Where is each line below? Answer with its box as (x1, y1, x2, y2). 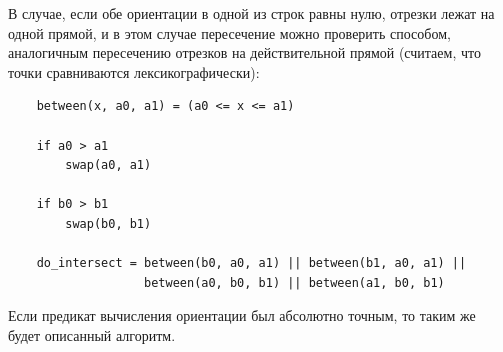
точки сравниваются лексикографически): (8, 61, 260, 82)
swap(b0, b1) (65, 216, 152, 231)
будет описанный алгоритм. (8, 324, 176, 345)
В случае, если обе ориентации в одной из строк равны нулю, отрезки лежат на (8, 3, 495, 23)
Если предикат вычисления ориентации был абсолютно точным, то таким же (8, 305, 476, 326)
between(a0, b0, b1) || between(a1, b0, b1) (144, 275, 445, 290)
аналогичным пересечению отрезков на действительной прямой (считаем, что (8, 42, 481, 63)
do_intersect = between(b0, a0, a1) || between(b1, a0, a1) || (36, 256, 467, 271)
